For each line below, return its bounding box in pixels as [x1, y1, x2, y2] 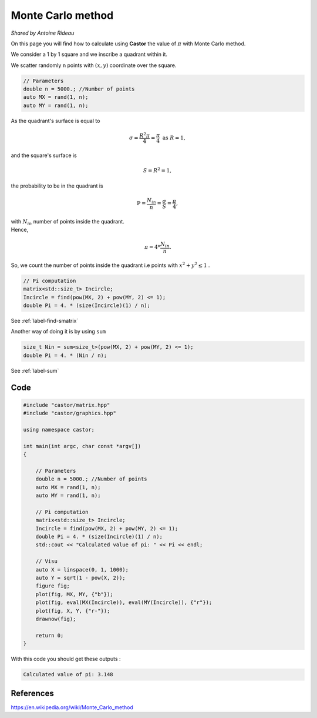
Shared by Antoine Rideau [11, 29, 75, 36]
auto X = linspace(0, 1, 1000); [35, 566, 129, 573]
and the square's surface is [11, 152, 77, 159]
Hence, [11, 226, 29, 233]
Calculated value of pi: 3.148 [23, 671, 114, 678]
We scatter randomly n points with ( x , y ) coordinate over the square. [11, 62, 177, 69]
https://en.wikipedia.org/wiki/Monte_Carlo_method [11, 703, 133, 711]
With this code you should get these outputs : [11, 656, 121, 663]
